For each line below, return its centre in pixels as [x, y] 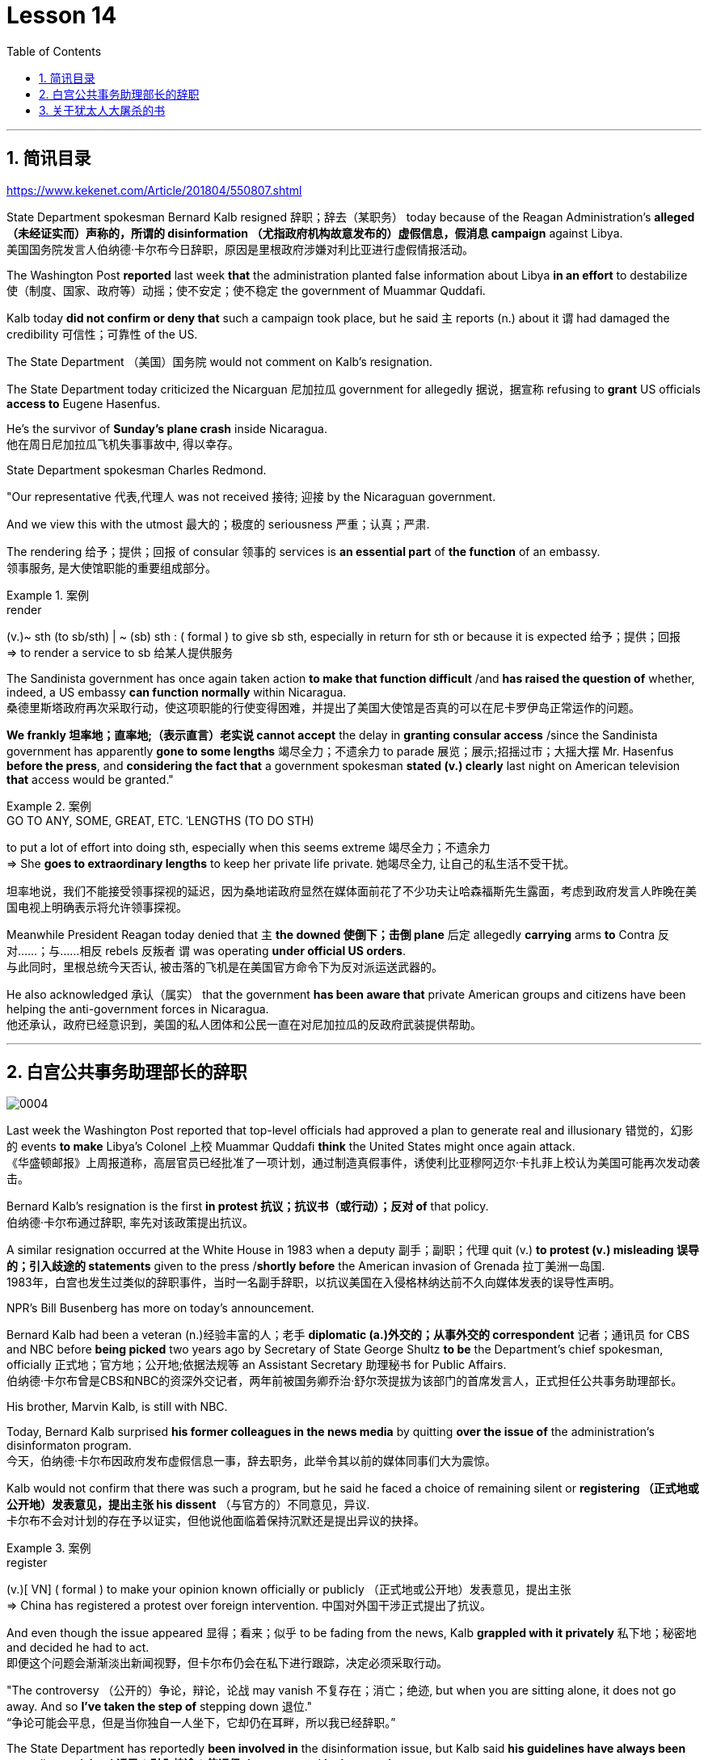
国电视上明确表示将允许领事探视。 [97, 907]
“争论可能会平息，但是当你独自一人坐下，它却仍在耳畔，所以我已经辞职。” [201, 1723]
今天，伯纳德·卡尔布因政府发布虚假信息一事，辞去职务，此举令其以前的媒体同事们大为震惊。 [252, 1461]
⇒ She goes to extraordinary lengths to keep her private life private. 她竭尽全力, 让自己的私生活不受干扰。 [291, 863]
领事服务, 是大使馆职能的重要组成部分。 [112, 567]
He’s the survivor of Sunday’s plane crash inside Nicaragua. [167, 428]
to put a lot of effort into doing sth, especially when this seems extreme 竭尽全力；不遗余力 [249, 847]
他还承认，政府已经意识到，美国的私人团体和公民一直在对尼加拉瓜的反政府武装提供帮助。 [244, 1024]
